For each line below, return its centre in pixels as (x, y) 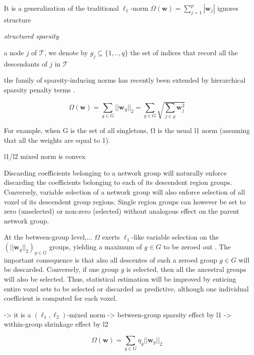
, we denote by (66, 52)
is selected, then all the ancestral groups (186, 269)
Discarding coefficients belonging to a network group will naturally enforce (115, 172)
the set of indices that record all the (184, 52)
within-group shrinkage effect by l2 (56, 324)
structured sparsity (32, 36)
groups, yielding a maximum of (95, 247)
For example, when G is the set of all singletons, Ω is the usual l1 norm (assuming (127, 130)
